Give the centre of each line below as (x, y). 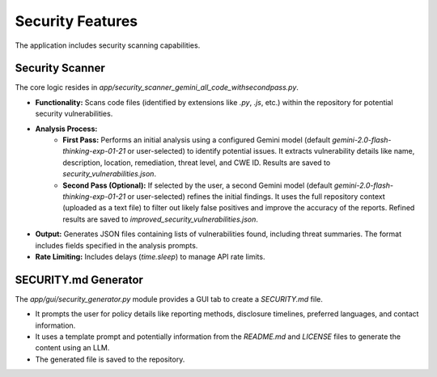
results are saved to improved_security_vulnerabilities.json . (161, 219)
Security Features (76, 21)
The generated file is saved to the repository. (110, 359)
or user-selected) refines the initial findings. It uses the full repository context (257, 196)
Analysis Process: (66, 129)
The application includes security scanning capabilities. (108, 45)
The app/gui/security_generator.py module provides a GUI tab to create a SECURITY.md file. (169, 299)
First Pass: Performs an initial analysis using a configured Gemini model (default (197, 140)
